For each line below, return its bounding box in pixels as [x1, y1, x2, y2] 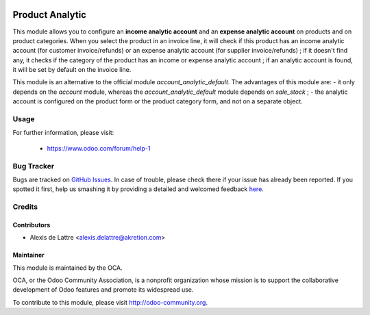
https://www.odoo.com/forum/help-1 [47, 144, 151, 152]
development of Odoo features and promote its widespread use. [12, 286, 194, 294]
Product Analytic [12, 9, 87, 21]
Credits [12, 202, 38, 212]
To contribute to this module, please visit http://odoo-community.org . [12, 298, 208, 306]
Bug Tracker [12, 161, 55, 171]
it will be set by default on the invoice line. [12, 66, 132, 74]
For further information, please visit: [12, 129, 114, 137]
